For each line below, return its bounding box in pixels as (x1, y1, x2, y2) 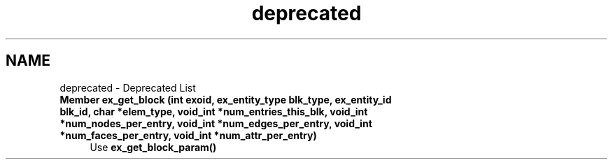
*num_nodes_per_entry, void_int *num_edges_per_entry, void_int (59, 117, 372, 129)
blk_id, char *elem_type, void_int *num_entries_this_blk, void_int (59, 105, 368, 117)
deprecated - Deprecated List (59, 81, 196, 94)
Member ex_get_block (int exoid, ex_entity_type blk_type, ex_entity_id (59, 93, 392, 106)
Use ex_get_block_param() (90, 141, 217, 153)
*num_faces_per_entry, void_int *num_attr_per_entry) (59, 129, 317, 141)
